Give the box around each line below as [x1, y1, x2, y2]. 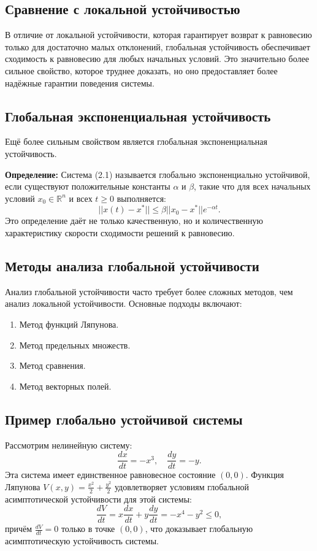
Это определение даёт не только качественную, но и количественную [5, 214, 264, 227]
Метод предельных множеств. [19, 338, 131, 351]
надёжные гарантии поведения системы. [5, 76, 155, 89]
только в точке [61, 522, 115, 535]
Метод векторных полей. [19, 379, 112, 392]
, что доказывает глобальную [145, 522, 253, 535]
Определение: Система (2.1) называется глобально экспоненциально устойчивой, [5, 168, 310, 180]
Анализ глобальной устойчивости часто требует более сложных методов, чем [5, 285, 293, 298]
